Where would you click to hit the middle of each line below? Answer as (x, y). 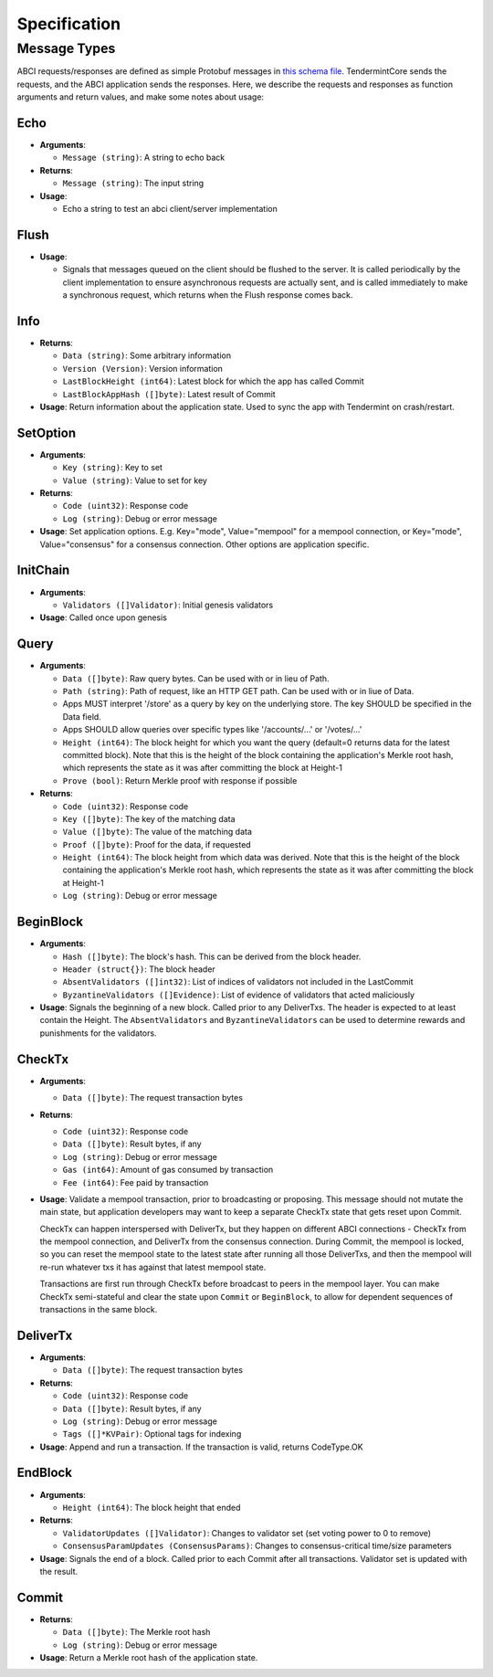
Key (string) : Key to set (113, 468)
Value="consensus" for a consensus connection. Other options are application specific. (205, 544)
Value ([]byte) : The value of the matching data (157, 832)
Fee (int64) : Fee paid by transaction (136, 1182)
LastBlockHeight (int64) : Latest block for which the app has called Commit (213, 381)
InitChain (43, 570)
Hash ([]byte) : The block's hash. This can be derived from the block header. (212, 956)
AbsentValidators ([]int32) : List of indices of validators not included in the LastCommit (238, 982)
